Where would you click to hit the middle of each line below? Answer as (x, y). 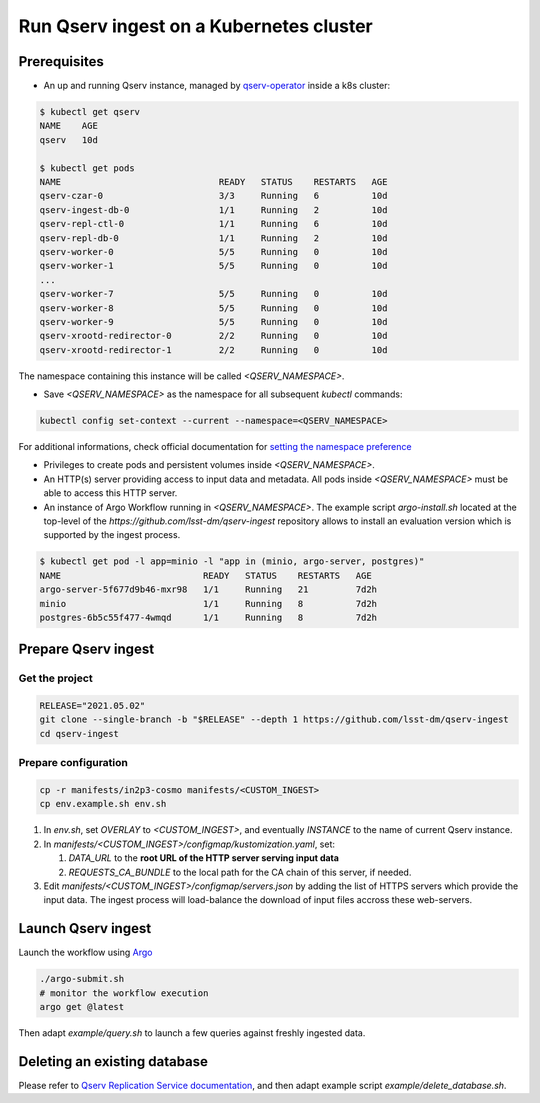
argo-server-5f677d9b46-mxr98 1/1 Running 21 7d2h (208, 589)
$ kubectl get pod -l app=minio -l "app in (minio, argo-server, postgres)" (232, 561)
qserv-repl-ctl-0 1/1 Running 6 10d (213, 224)
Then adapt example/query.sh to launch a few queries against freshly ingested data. (192, 1032)
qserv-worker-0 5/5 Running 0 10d (213, 251)
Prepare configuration (73, 763)
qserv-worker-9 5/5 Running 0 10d (213, 321)
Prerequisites (61, 61)
